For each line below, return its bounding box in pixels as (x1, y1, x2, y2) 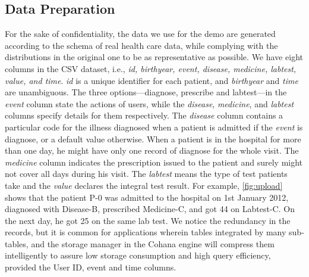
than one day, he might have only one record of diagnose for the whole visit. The (5, 144, 299, 157)
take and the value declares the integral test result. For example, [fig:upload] (5, 179, 283, 191)
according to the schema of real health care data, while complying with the (5, 39, 278, 51)
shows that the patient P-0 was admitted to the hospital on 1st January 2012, (5, 191, 289, 203)
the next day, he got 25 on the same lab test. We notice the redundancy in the (5, 214, 291, 226)
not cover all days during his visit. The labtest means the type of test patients (5, 167, 288, 180)
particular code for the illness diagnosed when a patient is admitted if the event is (5, 120, 303, 133)
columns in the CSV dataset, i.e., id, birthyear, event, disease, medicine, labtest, (5, 62, 297, 74)
